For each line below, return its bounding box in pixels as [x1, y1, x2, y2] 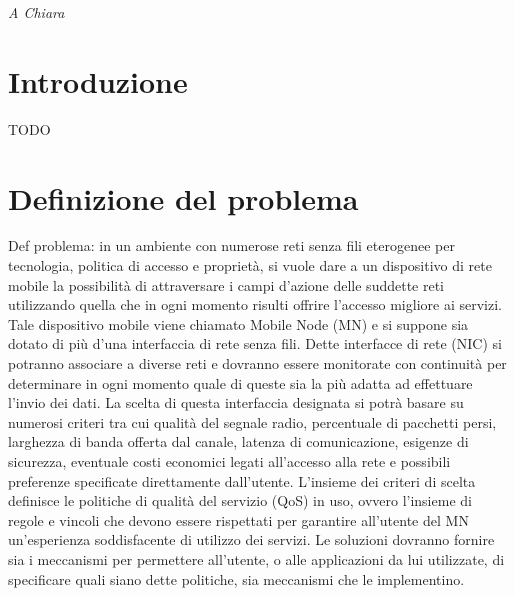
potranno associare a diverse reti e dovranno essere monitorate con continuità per [8, 353, 507, 373]
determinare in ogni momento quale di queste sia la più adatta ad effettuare [8, 372, 473, 393]
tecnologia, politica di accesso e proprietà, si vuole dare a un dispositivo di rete [8, 255, 492, 276]
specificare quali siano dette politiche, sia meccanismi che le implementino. [8, 568, 465, 589]
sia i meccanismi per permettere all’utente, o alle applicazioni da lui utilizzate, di [8, 548, 505, 569]
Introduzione [8, 60, 188, 101]
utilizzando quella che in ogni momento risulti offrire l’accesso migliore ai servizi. [8, 294, 502, 315]
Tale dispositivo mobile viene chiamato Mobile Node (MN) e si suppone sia [8, 313, 469, 334]
